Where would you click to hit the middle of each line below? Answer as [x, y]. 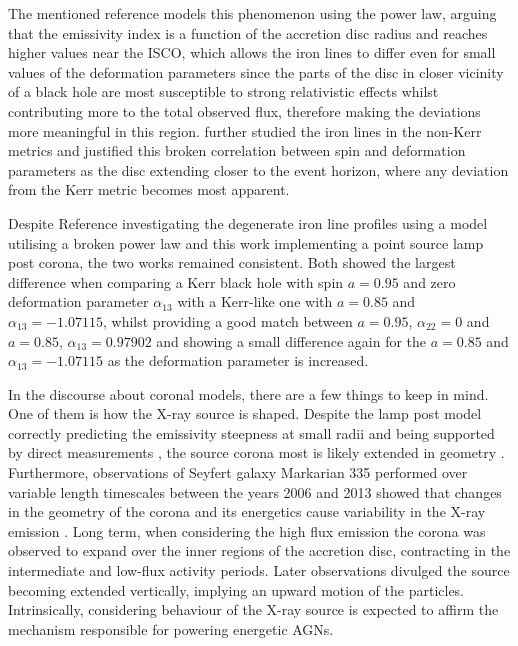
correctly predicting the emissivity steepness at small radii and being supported [251, 432]
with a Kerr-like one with [255, 301]
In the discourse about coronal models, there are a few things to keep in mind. [248, 393]
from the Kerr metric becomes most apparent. [149, 189]
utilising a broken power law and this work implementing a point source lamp [246, 242]
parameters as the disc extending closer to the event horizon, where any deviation [258, 169]
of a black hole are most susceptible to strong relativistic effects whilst [223, 91]
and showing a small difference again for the [291, 340]
